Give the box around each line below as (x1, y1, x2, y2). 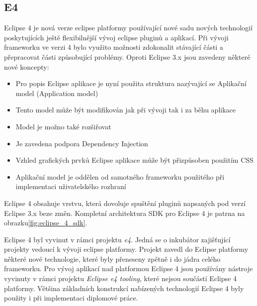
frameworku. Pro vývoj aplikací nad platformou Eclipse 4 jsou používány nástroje (4, 263, 253, 274)
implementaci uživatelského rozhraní (15, 181, 126, 192)
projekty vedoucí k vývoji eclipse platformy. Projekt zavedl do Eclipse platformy (4, 244, 249, 254)
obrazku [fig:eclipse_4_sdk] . (4, 217, 87, 228)
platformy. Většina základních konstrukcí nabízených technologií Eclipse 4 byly (4, 283, 244, 293)
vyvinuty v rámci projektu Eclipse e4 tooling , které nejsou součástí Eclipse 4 (4, 273, 237, 284)
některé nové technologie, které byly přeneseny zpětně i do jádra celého (4, 253, 221, 264)
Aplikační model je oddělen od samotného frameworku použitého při (15, 171, 225, 182)
